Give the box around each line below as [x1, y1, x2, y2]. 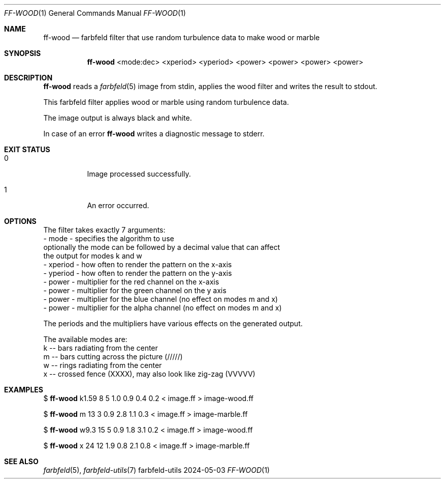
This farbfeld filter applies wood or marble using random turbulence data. [43, 98, 289, 106]
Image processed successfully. [87, 169, 191, 178]
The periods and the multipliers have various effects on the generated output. [43, 319, 303, 328]
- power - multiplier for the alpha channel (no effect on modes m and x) [43, 303, 282, 312]
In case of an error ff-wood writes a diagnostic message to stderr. [43, 129, 265, 138]
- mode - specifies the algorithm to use [43, 234, 174, 243]
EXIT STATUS [4, 145, 50, 154]
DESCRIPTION [4, 73, 53, 82]
